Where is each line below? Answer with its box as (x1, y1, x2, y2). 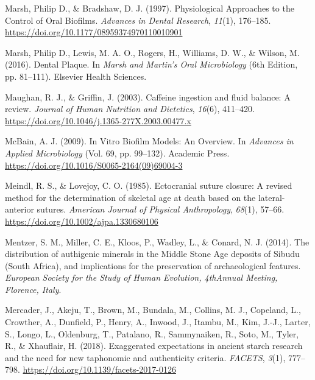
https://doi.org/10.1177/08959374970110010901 (5, 26, 183, 38)
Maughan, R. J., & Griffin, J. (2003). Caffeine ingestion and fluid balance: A (5, 90, 291, 103)
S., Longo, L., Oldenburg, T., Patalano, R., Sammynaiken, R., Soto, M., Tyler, (5, 327, 299, 340)
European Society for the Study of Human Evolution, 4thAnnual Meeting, (5, 271, 278, 284)
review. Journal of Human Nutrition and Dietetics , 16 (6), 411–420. (5, 102, 255, 115)
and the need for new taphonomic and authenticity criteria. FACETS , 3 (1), (5, 351, 286, 364)
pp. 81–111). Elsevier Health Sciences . (5, 69, 147, 82)
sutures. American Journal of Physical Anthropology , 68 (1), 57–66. (37, 203, 285, 216)
